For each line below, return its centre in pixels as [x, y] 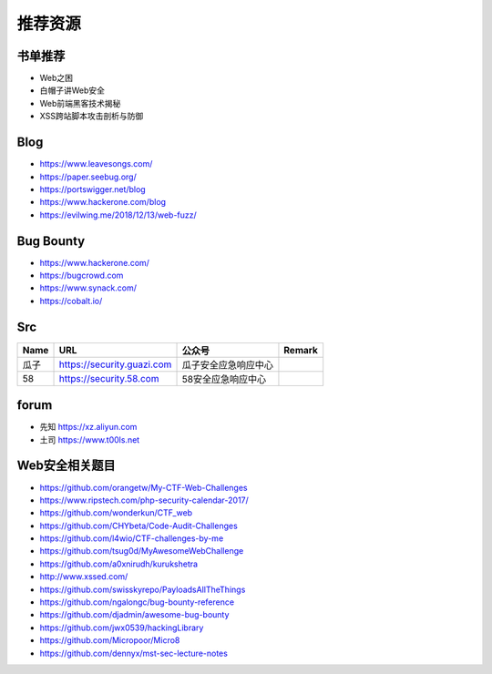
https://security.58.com [109, 378]
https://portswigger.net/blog [92, 189]
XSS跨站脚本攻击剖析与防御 [92, 116]
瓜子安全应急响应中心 [227, 364]
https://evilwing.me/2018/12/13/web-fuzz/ [118, 215]
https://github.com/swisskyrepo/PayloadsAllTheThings [143, 589]
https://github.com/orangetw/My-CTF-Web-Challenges [143, 487]
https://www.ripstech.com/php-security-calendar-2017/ [144, 500]
